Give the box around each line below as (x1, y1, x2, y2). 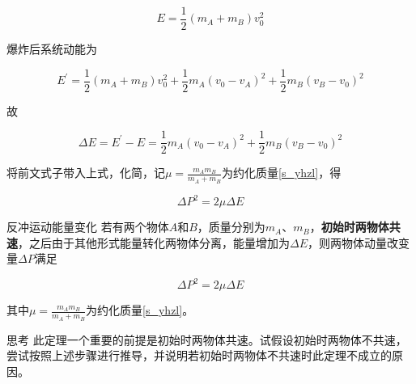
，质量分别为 (197, 218, 265, 235)
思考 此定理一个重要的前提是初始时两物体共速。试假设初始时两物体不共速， (6, 331, 407, 348)
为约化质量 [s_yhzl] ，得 (222, 164, 342, 181)
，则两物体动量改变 (308, 234, 410, 251)
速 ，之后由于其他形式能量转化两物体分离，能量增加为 (6, 234, 290, 251)
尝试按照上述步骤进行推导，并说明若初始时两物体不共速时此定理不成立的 (6, 347, 392, 364)
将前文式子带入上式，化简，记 (6, 164, 165, 181)
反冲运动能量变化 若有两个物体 (6, 218, 169, 235)
